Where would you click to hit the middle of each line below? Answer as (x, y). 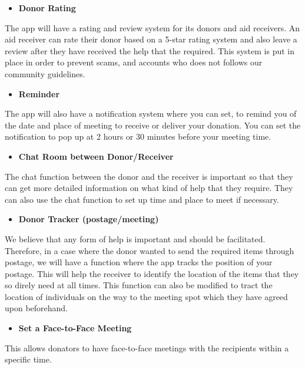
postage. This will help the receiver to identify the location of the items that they (152, 273)
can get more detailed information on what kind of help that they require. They (149, 188)
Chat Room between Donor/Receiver (96, 156)
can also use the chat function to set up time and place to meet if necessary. (142, 199)
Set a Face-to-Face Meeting (75, 328)
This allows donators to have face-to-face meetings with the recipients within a (147, 347)
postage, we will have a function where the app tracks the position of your (139, 262)
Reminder (39, 93)
